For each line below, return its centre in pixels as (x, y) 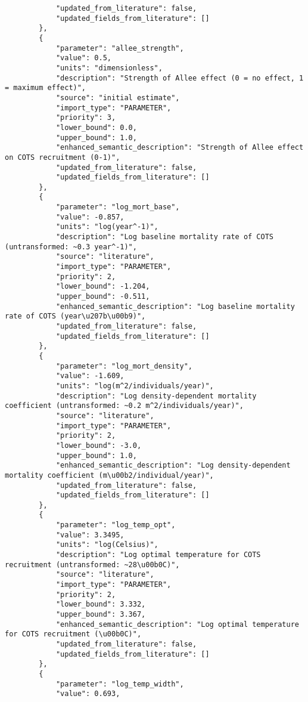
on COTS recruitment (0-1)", (63, 157)
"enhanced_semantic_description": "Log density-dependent (173, 466)
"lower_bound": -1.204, (103, 287)
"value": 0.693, (88, 694)
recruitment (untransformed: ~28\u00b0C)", (92, 565)
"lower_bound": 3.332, (101, 604)
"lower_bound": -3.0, (99, 445)
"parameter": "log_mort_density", (124, 366)
